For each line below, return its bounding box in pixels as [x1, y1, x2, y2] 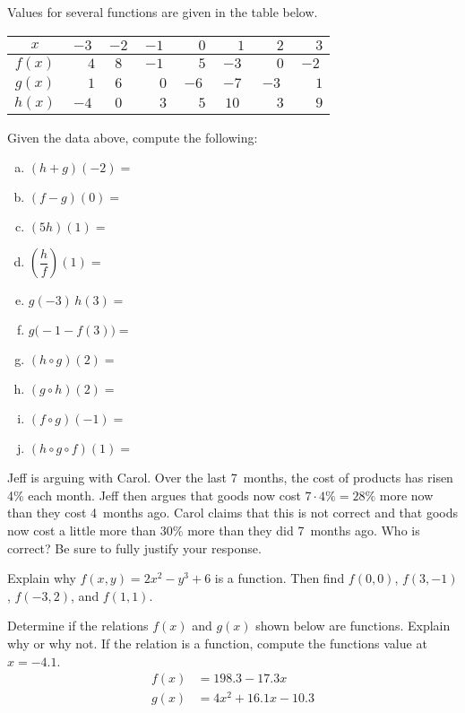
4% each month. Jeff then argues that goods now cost [7, 485, 301, 504]
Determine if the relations [7, 616, 149, 635]
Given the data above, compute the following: [7, 127, 258, 146]
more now [379, 485, 434, 504]
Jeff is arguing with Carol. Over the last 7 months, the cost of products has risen [7, 468, 453, 487]
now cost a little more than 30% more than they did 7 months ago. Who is [7, 520, 420, 539]
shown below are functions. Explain [255, 616, 451, 635]
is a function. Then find [214, 569, 345, 587]
